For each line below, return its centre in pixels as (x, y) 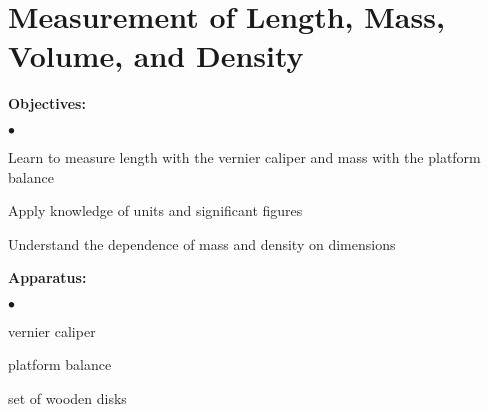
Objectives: (47, 103)
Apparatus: (47, 277)
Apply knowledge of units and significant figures (155, 210)
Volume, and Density (156, 55)
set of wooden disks (67, 398)
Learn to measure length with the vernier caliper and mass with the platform (244, 156)
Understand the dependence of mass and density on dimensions (202, 243)
